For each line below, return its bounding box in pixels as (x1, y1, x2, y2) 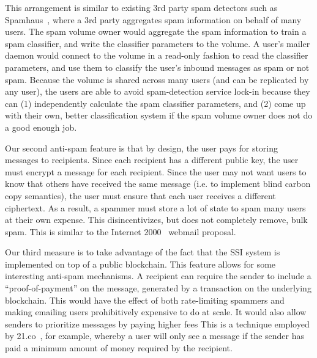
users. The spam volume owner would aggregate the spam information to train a (5, 25, 307, 38)
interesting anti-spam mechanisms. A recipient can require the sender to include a (5, 269, 311, 282)
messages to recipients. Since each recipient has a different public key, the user (5, 153, 299, 166)
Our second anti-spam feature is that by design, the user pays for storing (5, 141, 278, 154)
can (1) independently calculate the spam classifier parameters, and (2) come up (5, 97, 306, 109)
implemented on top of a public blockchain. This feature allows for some (5, 257, 276, 270)
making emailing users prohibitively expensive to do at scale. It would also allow (5, 305, 307, 318)
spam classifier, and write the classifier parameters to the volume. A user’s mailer (5, 37, 310, 49)
